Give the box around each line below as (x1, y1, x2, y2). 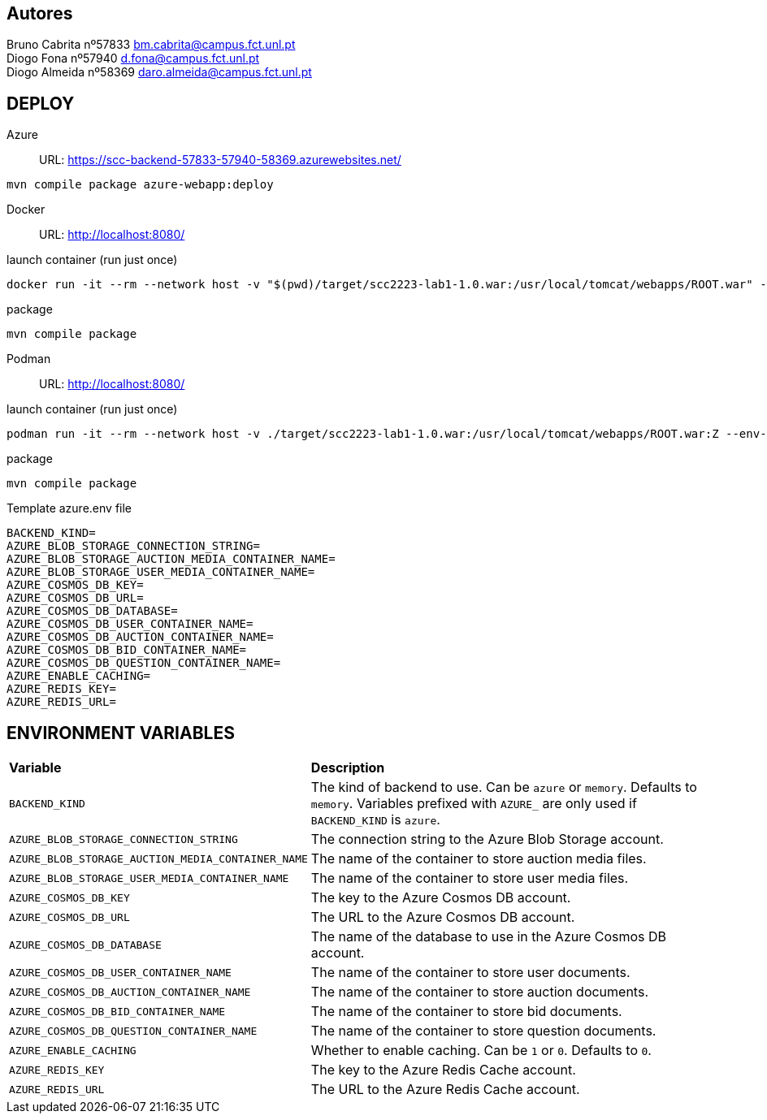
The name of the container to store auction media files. (310, 850, 647, 867)
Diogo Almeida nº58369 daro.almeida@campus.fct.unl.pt (6, 65, 312, 80)
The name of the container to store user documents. (310, 964, 630, 981)
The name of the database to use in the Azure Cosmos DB (310, 928, 667, 945)
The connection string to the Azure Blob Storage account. (310, 831, 664, 848)
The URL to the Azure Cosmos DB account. (310, 909, 575, 926)
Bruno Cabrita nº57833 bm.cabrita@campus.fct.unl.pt (6, 37, 296, 52)
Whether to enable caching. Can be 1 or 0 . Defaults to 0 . (310, 1042, 652, 1059)
